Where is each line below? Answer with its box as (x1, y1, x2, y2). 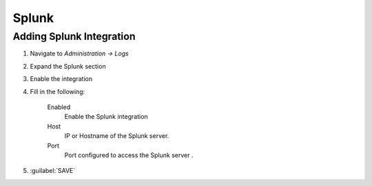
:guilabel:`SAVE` (30, 167, 76, 175)
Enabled (47, 103, 71, 111)
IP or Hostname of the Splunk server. (64, 132, 169, 140)
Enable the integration (30, 75, 93, 83)
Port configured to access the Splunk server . (64, 151, 194, 159)
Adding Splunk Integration (12, 30, 136, 43)
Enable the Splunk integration (64, 113, 148, 121)
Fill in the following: (30, 87, 85, 95)
